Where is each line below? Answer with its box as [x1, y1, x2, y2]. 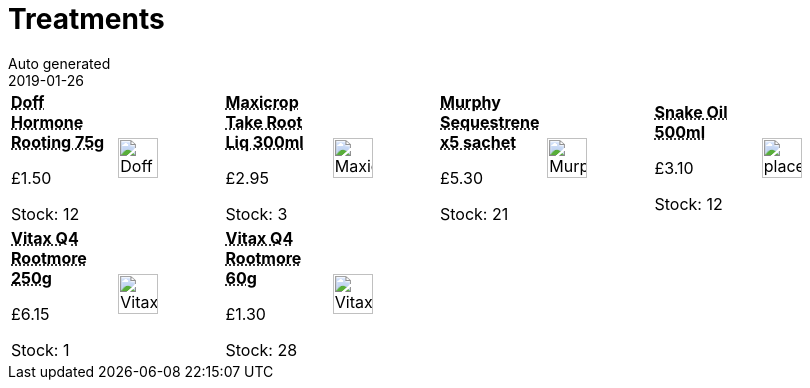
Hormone [11, 111, 84, 132]
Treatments [8, 2, 165, 36]
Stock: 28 [225, 339, 298, 360]
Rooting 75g [11, 131, 105, 152]
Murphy [440, 91, 501, 112]
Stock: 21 [440, 203, 509, 224]
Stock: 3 [225, 203, 288, 224]
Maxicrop [225, 91, 299, 112]
